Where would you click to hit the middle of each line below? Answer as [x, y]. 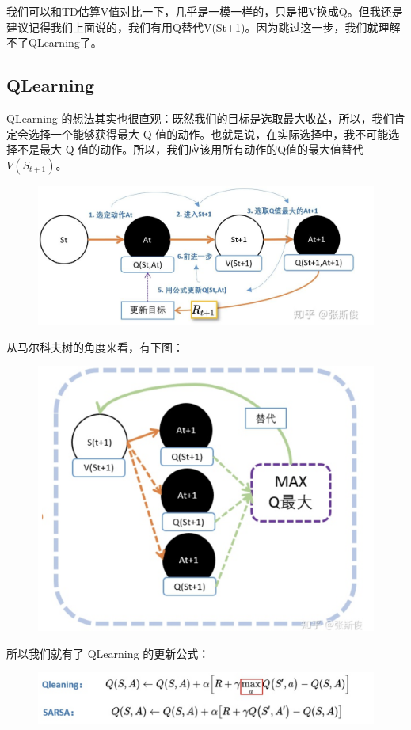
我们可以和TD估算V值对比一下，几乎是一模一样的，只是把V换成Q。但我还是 [205, 11]
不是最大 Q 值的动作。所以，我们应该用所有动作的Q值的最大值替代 [190, 149]
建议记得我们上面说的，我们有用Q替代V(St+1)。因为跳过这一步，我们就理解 [204, 27]
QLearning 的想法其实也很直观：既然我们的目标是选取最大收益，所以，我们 [200, 118]
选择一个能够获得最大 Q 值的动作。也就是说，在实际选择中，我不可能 [208, 133]
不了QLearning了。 [54, 42]
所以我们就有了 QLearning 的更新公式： [108, 653]
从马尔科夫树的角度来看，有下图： [95, 346]
